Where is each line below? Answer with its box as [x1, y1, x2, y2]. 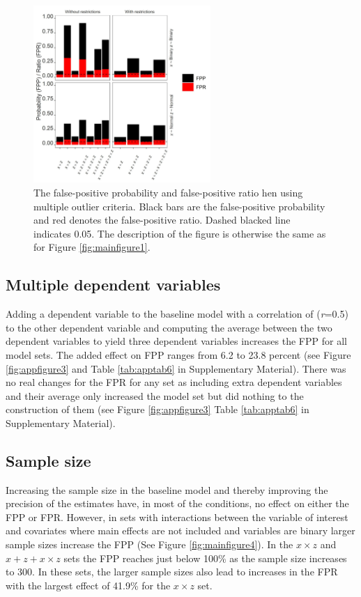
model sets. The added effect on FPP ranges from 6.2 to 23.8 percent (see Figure [6, 347, 351, 362]
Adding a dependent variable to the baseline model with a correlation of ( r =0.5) [6, 307, 348, 321]
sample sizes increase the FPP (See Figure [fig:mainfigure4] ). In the [6, 537, 293, 552]
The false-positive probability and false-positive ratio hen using [33, 185, 303, 199]
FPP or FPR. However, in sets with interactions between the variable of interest [6, 509, 348, 524]
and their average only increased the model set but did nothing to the [6, 388, 304, 403]
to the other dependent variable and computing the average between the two [6, 320, 332, 334]
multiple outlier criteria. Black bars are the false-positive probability [33, 199, 325, 213]
